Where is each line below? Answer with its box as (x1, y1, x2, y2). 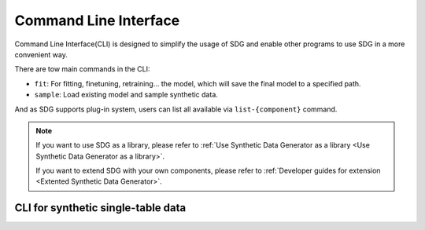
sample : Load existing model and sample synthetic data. (34, 90, 218, 100)
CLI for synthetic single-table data (14, 201, 187, 215)
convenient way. (14, 49, 68, 59)
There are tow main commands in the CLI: (14, 64, 150, 74)
